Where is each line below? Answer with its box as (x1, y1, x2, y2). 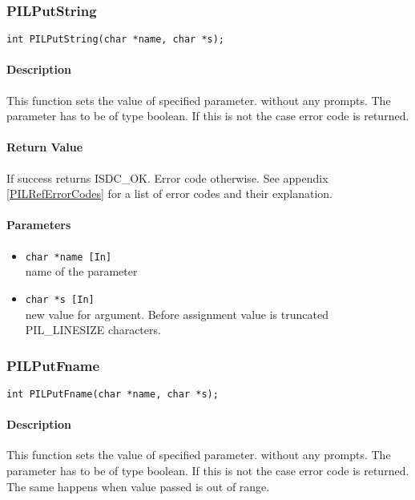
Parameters (6, 216, 71, 233)
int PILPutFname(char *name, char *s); (6, 388, 219, 400)
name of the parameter (25, 263, 138, 280)
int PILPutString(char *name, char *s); (6, 34, 225, 46)
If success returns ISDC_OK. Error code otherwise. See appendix (6, 169, 328, 186)
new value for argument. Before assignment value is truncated (25, 305, 328, 322)
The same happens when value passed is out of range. (6, 478, 270, 494)
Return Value (6, 139, 83, 155)
